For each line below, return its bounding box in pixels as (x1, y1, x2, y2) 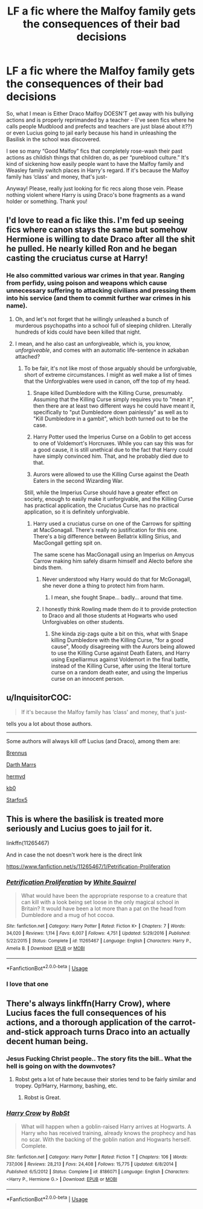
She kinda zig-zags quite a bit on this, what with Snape (51, 630, 188, 637)
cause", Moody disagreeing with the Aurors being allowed (51, 643, 195, 650)
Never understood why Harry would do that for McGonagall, (42, 575, 192, 583)
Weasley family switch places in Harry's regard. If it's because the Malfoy (6, 167, 189, 174)
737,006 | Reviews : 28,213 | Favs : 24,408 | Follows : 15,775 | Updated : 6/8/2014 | (6, 1161, 177, 1167)
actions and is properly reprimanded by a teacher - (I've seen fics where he (6, 116, 195, 124)
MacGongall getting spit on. (33, 539, 102, 546)
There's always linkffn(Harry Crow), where (6, 998, 171, 1009)
